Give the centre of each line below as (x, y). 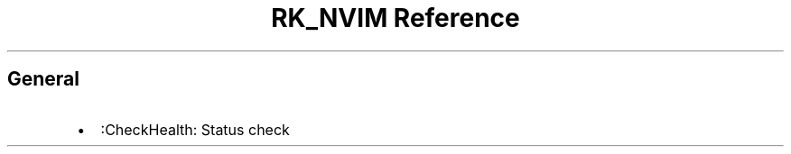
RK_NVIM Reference (395, 18)
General (44, 79)
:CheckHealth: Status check (195, 129)
